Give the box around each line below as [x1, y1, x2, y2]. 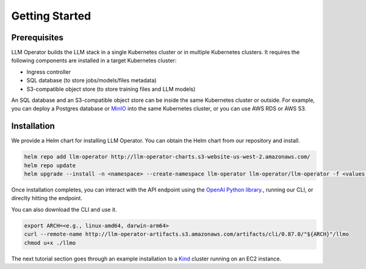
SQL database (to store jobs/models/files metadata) [26, 77, 157, 84]
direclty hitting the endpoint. [11, 195, 82, 202]
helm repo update [24, 162, 76, 169]
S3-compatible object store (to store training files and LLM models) [26, 85, 196, 93]
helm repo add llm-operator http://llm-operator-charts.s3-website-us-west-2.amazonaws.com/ [24, 153, 310, 160]
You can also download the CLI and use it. [11, 206, 117, 213]
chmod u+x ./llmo [24, 239, 76, 246]
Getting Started [11, 9, 91, 23]
